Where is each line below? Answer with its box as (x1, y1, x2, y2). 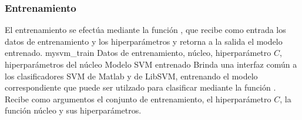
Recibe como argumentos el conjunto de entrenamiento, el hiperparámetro (5, 92, 271, 105)
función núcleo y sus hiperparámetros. (5, 104, 142, 116)
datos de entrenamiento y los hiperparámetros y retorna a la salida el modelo (5, 35, 283, 47)
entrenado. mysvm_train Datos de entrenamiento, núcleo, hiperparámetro (5, 46, 271, 59)
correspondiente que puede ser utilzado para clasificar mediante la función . (5, 81, 276, 94)
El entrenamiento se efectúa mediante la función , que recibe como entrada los (5, 24, 286, 36)
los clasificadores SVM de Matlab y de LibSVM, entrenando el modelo (5, 69, 258, 82)
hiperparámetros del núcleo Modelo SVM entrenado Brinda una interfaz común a (5, 58, 297, 70)
